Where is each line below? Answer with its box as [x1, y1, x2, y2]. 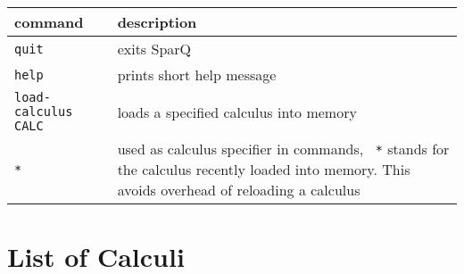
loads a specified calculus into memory [117, 101, 357, 122]
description [117, 12, 197, 32]
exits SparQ [117, 38, 191, 59]
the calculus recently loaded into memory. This [117, 159, 410, 179]
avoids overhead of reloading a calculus [117, 179, 360, 200]
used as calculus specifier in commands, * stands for [117, 138, 450, 159]
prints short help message [117, 64, 277, 85]
